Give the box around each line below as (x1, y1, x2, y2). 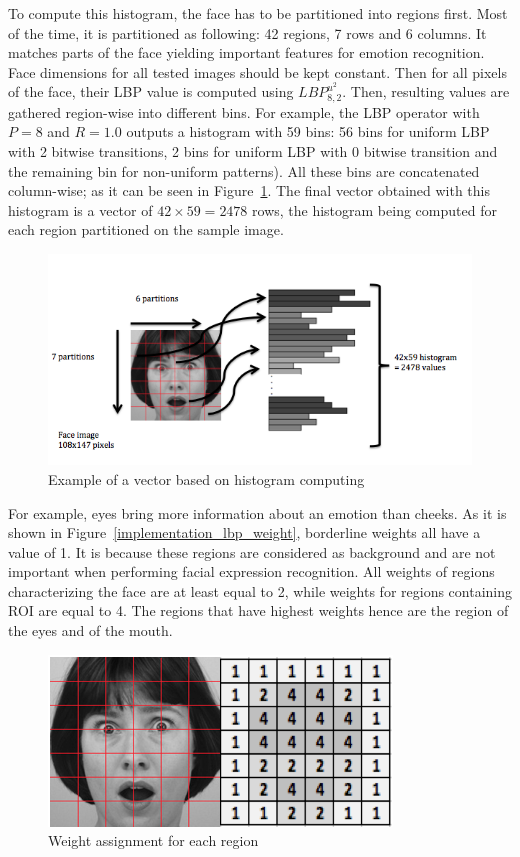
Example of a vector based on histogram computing (48, 468, 365, 489)
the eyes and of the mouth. (8, 620, 173, 641)
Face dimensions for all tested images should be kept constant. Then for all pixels (8, 61, 507, 82)
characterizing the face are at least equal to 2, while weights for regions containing (8, 580, 512, 601)
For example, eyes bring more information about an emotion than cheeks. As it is (8, 502, 507, 523)
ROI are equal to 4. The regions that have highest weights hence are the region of (8, 600, 509, 621)
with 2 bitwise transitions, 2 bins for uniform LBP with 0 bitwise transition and (8, 141, 498, 162)
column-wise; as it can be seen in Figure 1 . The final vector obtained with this (8, 180, 491, 201)
